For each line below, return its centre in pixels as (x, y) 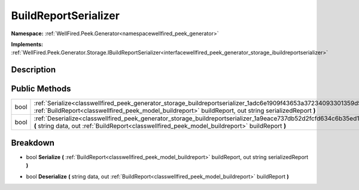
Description (34, 70)
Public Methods (41, 89)
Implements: (27, 44)
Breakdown (33, 142)
